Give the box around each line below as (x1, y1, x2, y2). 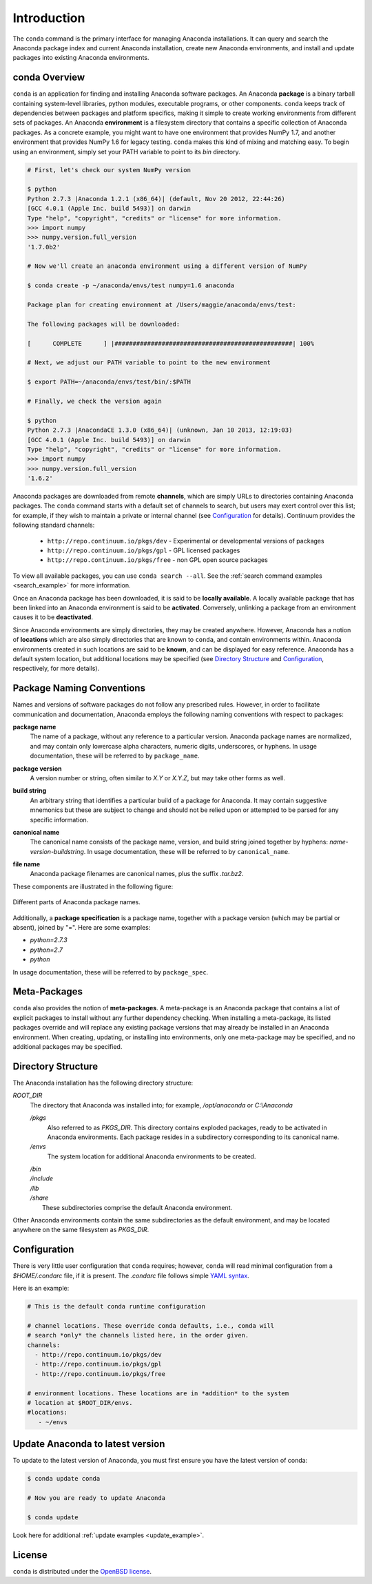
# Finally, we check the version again (27, 397, 162, 405)
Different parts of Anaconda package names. (12, 898, 141, 906)
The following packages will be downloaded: (27, 320, 180, 328)
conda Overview (12, 72, 85, 83)
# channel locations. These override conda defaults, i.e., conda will (27, 1322, 275, 1329)
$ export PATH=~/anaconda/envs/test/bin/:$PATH (27, 378, 191, 386)
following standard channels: (12, 521, 95, 530)
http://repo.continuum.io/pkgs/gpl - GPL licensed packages (47, 546, 240, 554)
